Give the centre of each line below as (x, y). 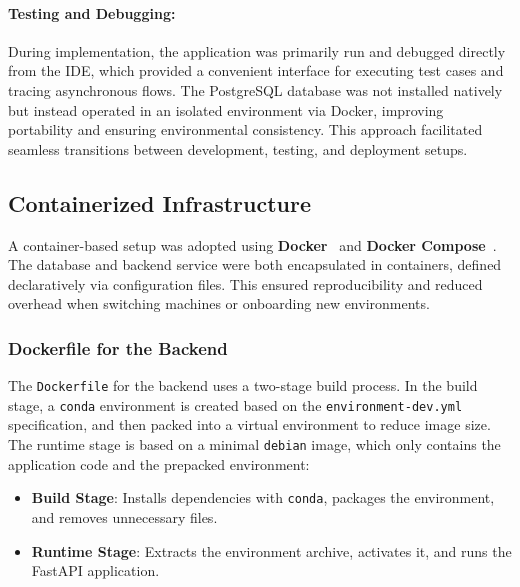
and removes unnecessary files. (124, 516)
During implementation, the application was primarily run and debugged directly (257, 50)
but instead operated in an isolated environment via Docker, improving (226, 109)
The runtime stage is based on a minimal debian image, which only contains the (254, 444)
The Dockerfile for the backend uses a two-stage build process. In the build (243, 385)
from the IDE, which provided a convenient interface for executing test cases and (256, 70)
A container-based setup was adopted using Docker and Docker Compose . (252, 244)
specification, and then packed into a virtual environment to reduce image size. (249, 424)
